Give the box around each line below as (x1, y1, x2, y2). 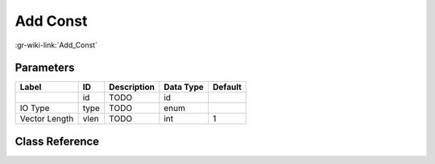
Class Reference (14, 134, 100, 148)
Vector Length (19, 113, 74, 125)
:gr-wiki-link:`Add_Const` (14, 40, 98, 50)
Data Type (164, 81, 205, 92)
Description (109, 81, 155, 92)
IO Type (19, 103, 50, 114)
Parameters (14, 61, 75, 75)
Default (212, 81, 242, 92)
